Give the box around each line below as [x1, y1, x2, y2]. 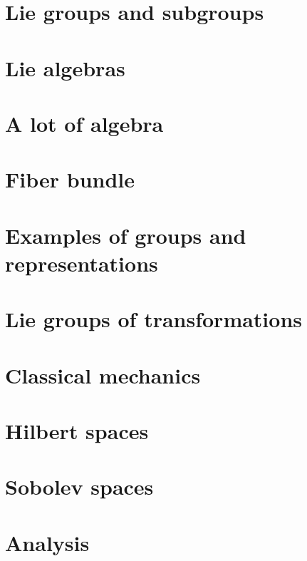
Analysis [5, 527, 90, 557]
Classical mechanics [5, 360, 201, 389]
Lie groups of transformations [5, 304, 303, 334]
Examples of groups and [5, 220, 246, 249]
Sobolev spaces [5, 472, 154, 501]
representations [5, 248, 158, 277]
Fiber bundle [5, 165, 135, 194]
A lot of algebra [5, 108, 164, 138]
